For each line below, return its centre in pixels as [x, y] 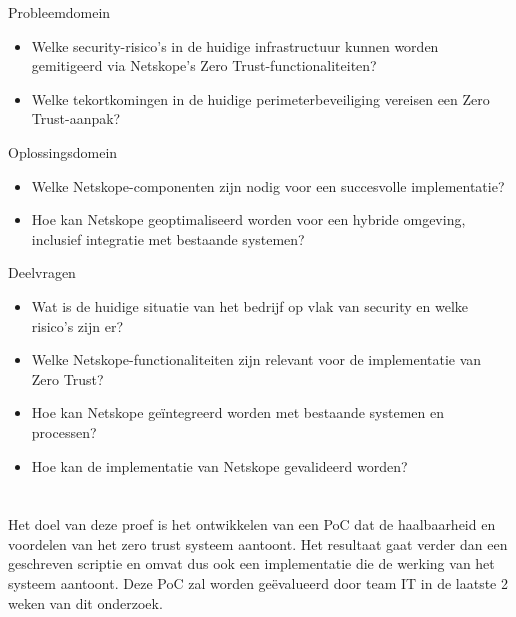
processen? [64, 431]
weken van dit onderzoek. [85, 602]
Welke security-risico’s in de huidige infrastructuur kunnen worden [235, 45]
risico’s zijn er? [77, 325]
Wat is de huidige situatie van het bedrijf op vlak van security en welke [250, 305]
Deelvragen [42, 272]
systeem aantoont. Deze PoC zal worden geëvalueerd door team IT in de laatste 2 [258, 583]
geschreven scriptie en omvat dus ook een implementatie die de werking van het [251, 563]
